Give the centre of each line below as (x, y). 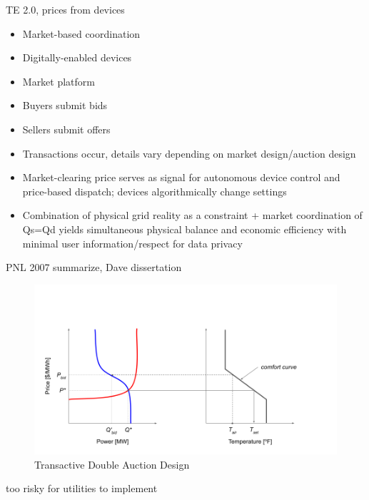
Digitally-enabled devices (77, 57)
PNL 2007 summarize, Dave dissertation (94, 267)
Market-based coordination (81, 33)
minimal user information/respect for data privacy (132, 243)
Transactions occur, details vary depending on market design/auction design (189, 153)
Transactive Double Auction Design (112, 464)
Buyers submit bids (65, 105)
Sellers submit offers (66, 129)
